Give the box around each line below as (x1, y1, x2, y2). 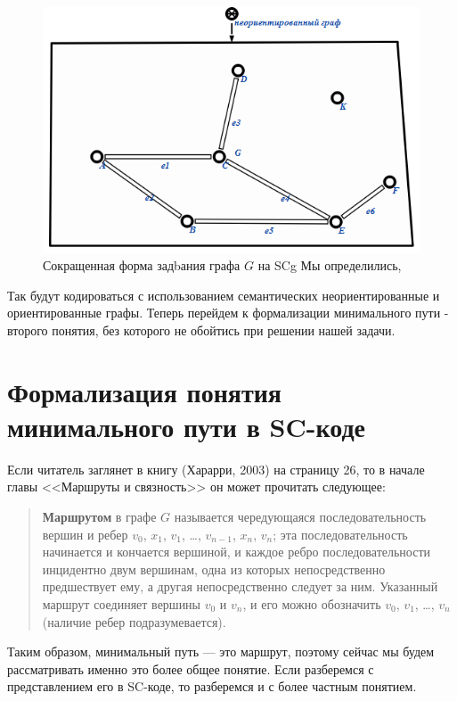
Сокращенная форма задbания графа (43, 256, 241, 275)
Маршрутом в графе (42, 507, 157, 526)
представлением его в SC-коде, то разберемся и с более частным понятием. (7, 677, 417, 696)
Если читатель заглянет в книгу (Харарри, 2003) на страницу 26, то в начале (7, 459, 425, 478)
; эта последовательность (273, 524, 408, 543)
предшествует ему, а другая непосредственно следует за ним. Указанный (42, 577, 438, 596)
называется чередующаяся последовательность (174, 507, 427, 526)
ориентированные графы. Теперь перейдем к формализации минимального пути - (7, 303, 449, 322)
